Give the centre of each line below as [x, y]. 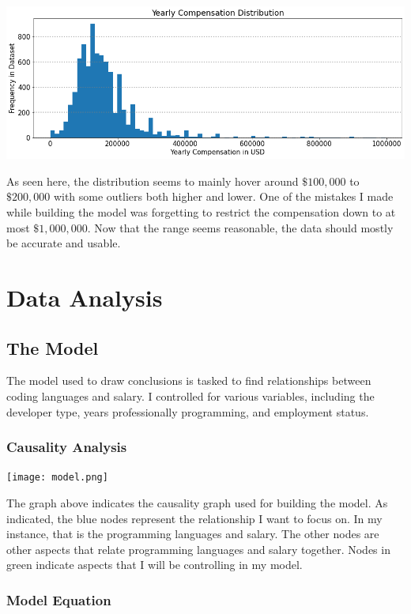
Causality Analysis [67, 447]
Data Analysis [85, 297]
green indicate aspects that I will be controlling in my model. [155, 565]
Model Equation [59, 599]
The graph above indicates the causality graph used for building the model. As [197, 503]
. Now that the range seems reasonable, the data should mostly [240, 227]
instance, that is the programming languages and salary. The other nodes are [193, 534]
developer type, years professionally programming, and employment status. [188, 411]
